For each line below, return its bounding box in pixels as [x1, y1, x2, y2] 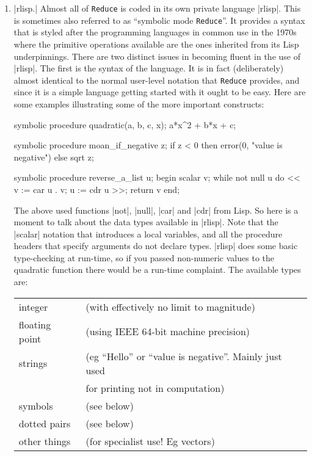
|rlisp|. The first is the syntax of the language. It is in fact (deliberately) [13, 62, 284, 74]
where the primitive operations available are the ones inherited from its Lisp [13, 37, 299, 50]
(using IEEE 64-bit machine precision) [85, 324, 250, 339]
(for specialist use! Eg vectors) [85, 433, 215, 448]
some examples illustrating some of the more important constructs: [13, 97, 264, 110]
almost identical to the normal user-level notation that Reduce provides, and [13, 73, 300, 86]
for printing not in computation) [85, 380, 225, 395]
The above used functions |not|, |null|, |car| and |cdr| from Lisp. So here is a [13, 203, 299, 216]
